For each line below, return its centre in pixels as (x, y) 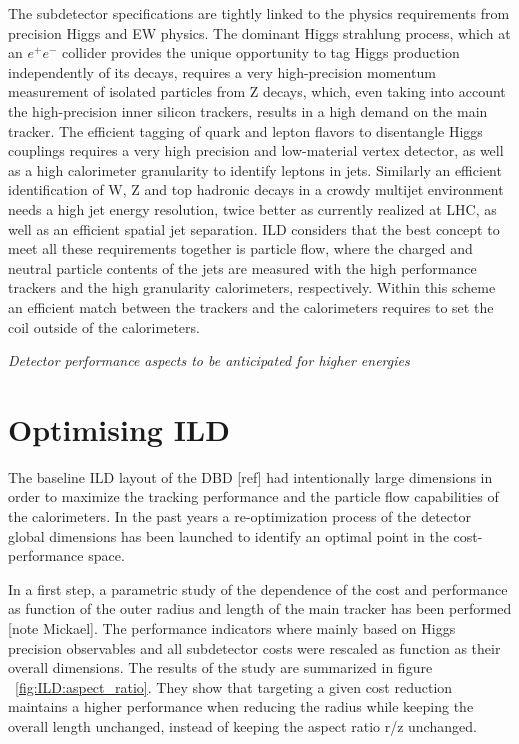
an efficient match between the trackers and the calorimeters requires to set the (251, 306)
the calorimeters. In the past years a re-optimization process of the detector (239, 516)
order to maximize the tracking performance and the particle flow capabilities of (253, 496)
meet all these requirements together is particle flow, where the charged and (240, 248)
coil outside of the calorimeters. (104, 326)
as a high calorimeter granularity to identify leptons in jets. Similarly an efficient (255, 169)
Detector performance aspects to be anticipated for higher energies (209, 360)
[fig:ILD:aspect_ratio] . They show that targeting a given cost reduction (234, 686)
